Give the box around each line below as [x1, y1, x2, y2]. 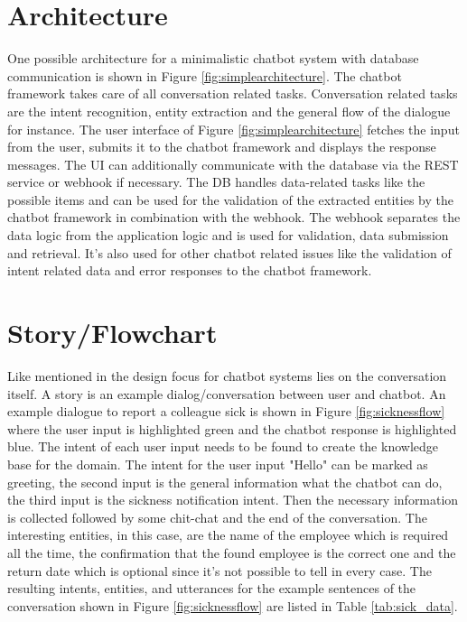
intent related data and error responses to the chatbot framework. [7, 261, 372, 280]
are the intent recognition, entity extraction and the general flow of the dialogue [7, 101, 451, 120]
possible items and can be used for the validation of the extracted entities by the [7, 190, 453, 209]
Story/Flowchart [7, 314, 218, 351]
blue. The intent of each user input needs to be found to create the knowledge [7, 437, 438, 456]
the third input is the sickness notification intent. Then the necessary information [7, 490, 459, 509]
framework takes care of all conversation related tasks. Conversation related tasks [7, 84, 458, 103]
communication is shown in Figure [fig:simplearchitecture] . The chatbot [7, 66, 402, 85]
